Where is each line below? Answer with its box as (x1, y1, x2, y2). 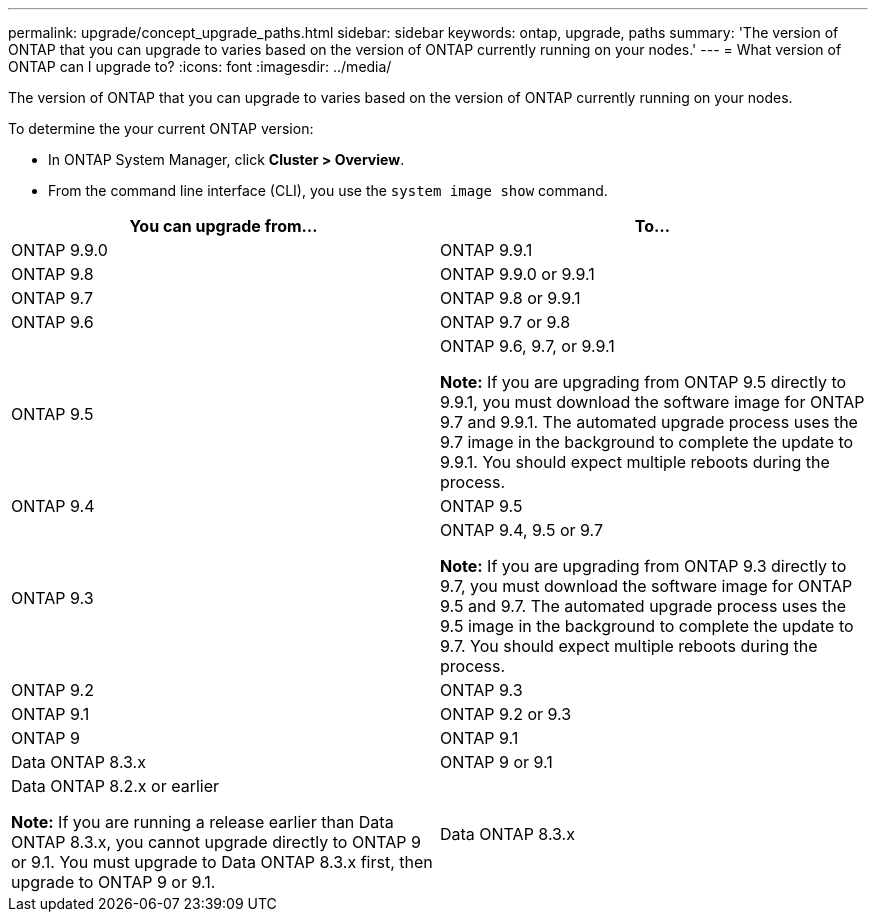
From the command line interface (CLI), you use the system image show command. (48, 182, 608, 199)
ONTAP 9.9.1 (440, 240, 533, 260)
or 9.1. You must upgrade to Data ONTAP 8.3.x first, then (11, 852, 433, 872)
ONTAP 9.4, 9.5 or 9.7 (440, 520, 604, 540)
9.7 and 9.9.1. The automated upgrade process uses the (440, 412, 858, 432)
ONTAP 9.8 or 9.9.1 (440, 288, 581, 308)
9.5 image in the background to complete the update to (440, 616, 854, 636)
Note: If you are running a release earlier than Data (11, 812, 394, 832)
